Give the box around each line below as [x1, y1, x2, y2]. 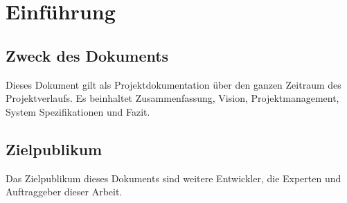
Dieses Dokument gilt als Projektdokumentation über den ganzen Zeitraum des [6, 77, 341, 91]
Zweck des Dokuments [6, 44, 169, 66]
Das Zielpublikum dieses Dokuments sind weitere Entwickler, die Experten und [6, 170, 341, 185]
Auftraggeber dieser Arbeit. [6, 184, 123, 199]
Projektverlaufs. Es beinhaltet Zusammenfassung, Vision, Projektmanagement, [6, 91, 339, 105]
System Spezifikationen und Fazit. [6, 104, 150, 118]
